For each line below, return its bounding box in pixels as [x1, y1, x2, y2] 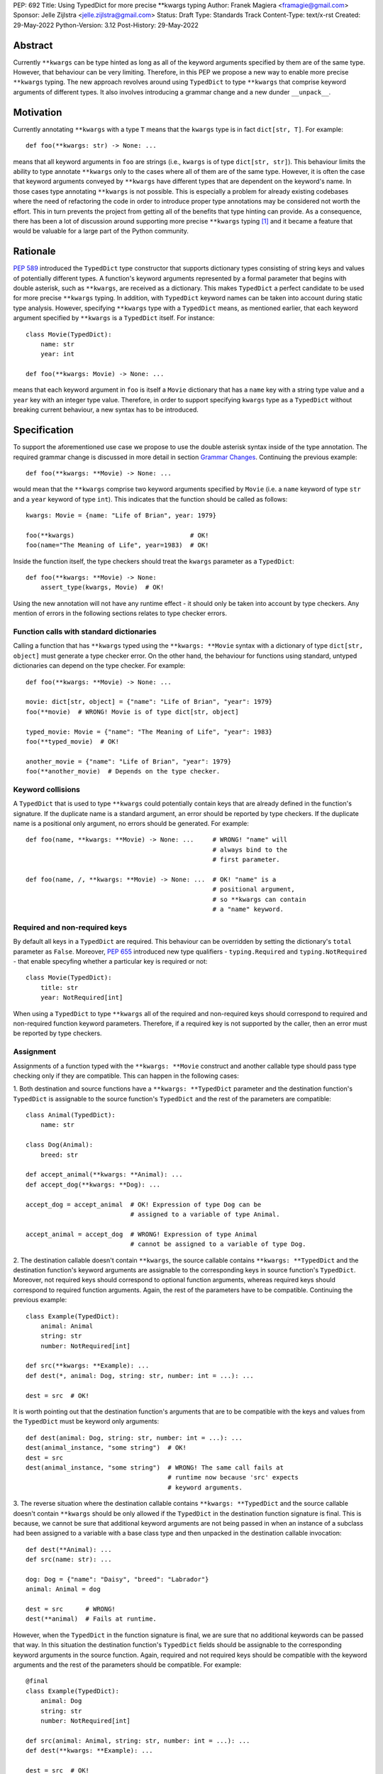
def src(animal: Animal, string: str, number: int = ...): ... [26, 1736, 250, 1745]
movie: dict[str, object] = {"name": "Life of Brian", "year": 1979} [26, 698, 273, 706]
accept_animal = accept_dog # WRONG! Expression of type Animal [26, 1230, 258, 1238]
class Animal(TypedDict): [26, 1111, 116, 1119]
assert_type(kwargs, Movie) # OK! [40, 583, 165, 592]
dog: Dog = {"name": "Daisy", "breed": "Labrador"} [26, 1575, 209, 1583]
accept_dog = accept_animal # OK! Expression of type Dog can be [26, 1200, 262, 1208]
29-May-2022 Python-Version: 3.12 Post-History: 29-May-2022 [13, 21, 199, 29]
